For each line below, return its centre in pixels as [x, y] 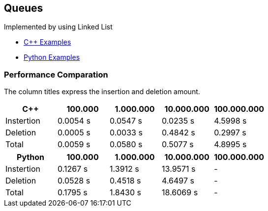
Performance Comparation [56, 74]
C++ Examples [47, 42]
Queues [24, 8]
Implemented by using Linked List [58, 27]
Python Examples [52, 57]
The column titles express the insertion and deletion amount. [102, 92]
